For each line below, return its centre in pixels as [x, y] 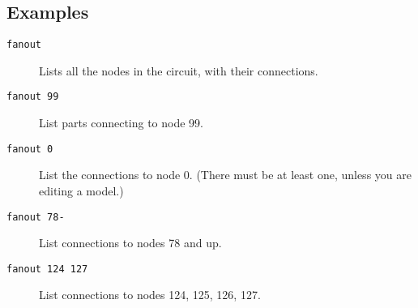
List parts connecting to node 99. [121, 123]
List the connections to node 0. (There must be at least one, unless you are [225, 175]
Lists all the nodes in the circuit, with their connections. [179, 70]
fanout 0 [30, 149]
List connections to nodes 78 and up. [130, 243]
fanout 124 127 [47, 269]
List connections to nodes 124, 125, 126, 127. [150, 295]
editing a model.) [81, 190]
